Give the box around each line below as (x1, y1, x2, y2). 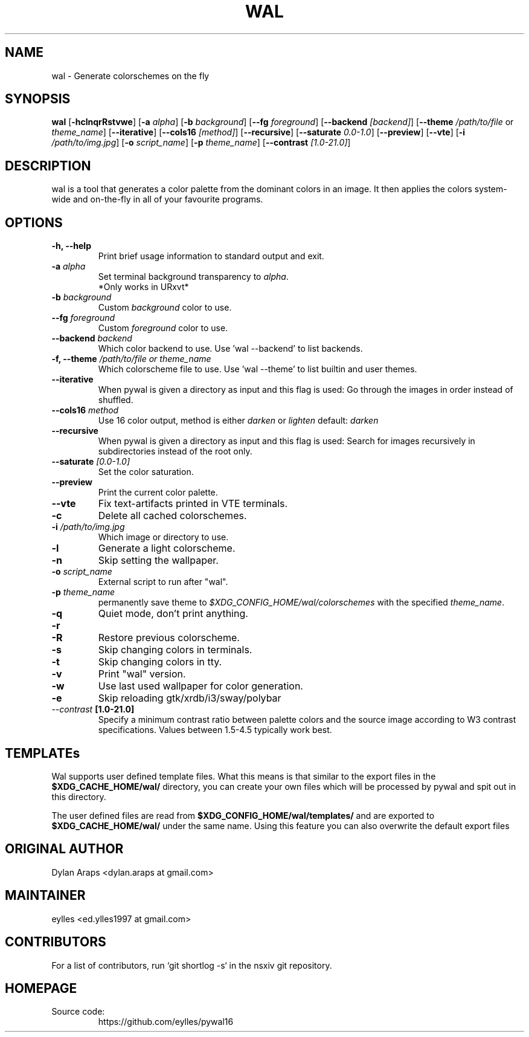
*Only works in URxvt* (98, 282, 189, 292)
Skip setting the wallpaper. (98, 554, 219, 567)
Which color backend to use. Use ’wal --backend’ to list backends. (98, 343, 363, 354)
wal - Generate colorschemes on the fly (51, 70, 210, 81)
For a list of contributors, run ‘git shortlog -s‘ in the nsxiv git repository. (51, 960, 332, 971)
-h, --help (51, 241, 91, 251)
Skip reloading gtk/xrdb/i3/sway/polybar (98, 692, 281, 705)
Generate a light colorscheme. (98, 542, 236, 555)
